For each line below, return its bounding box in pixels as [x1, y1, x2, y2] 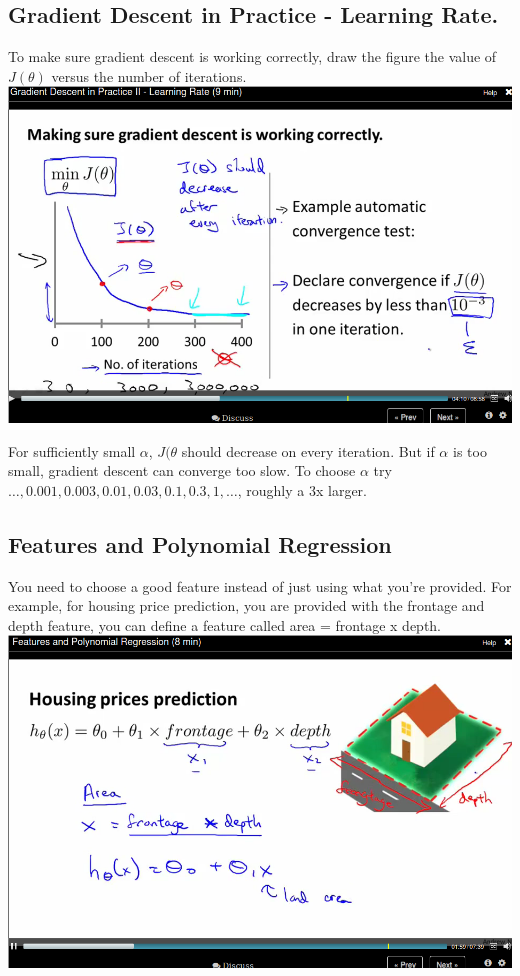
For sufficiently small [8, 440, 136, 461]
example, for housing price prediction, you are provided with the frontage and [8, 595, 485, 616]
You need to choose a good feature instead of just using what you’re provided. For [8, 575, 512, 596]
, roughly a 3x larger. [237, 479, 367, 500]
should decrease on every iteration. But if [181, 440, 435, 461]
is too [452, 440, 487, 461]
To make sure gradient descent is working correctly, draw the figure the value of [8, 46, 497, 67]
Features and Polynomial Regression [8, 528, 392, 559]
